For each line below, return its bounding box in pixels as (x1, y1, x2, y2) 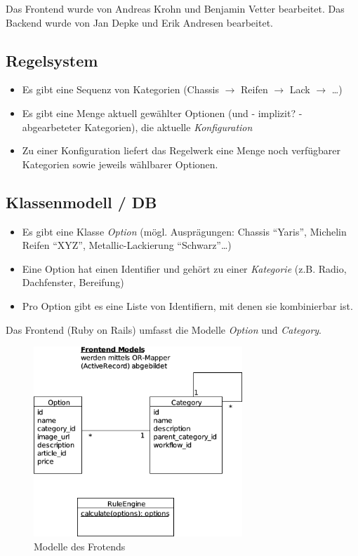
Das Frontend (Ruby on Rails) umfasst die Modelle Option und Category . (6, 322, 322, 337)
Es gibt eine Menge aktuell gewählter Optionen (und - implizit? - (22, 105, 303, 120)
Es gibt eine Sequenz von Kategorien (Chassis (22, 82, 219, 97)
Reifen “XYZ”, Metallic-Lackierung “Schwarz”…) (22, 238, 232, 252)
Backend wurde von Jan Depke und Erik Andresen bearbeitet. (6, 15, 273, 29)
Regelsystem (6, 49, 98, 71)
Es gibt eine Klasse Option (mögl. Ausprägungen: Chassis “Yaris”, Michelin (22, 224, 347, 238)
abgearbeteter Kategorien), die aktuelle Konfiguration (22, 119, 253, 134)
